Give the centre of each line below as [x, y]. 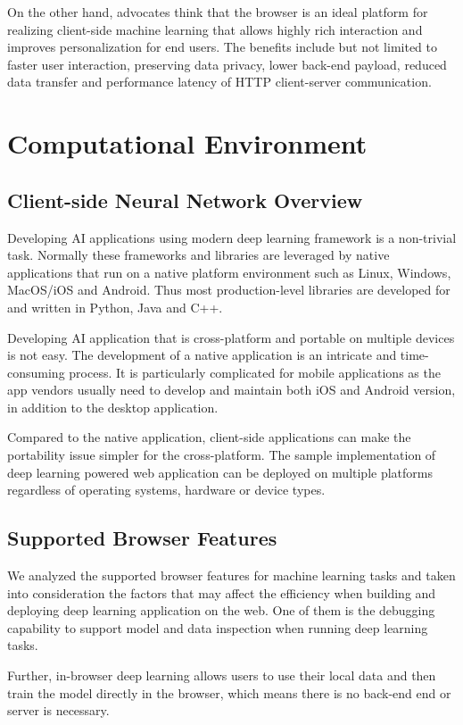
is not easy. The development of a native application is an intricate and [202, 355]
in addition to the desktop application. [113, 407]
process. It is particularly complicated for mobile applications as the [255, 372]
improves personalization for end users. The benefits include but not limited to [223, 47]
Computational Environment [187, 143]
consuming [36, 372]
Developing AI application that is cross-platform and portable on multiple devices [231, 337]
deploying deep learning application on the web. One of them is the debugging [221, 610]
